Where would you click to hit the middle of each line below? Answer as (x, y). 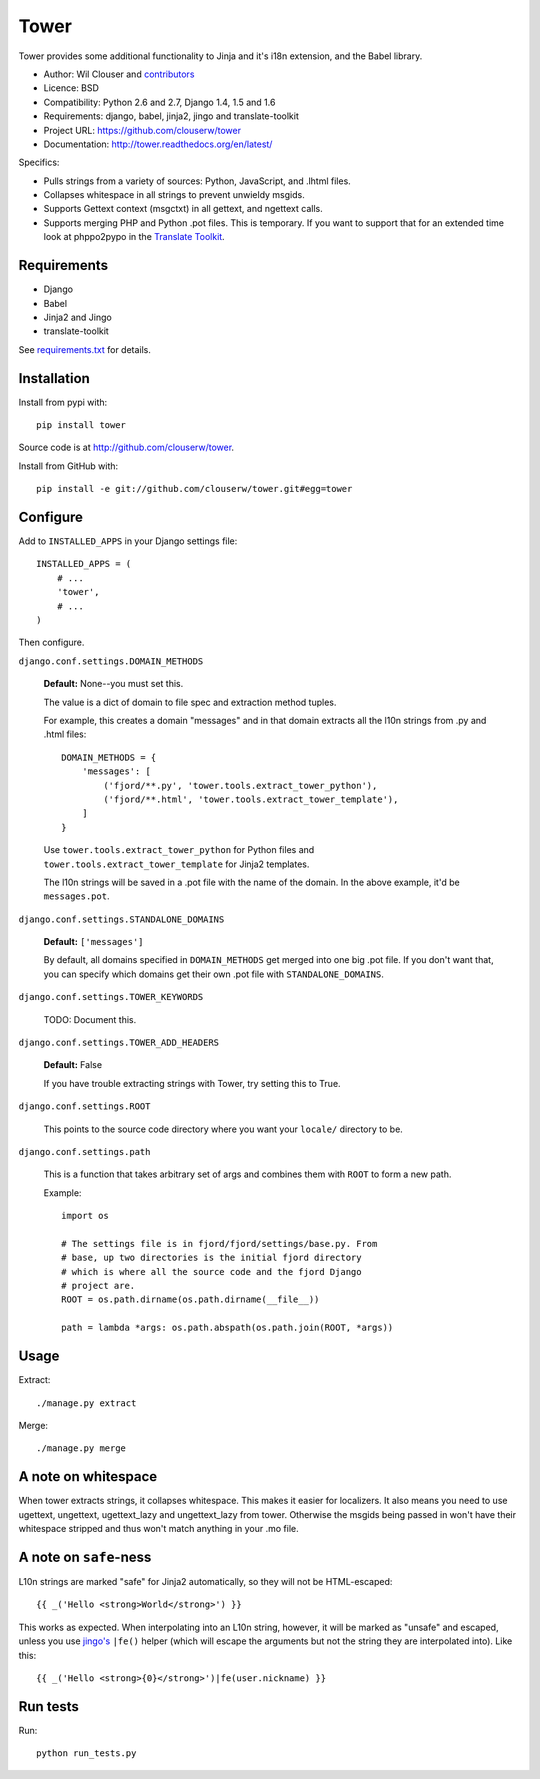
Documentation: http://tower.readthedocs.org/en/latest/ (158, 144)
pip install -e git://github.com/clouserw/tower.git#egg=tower (194, 489)
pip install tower (81, 425)
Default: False (73, 1065)
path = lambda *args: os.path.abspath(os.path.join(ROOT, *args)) (227, 1328)
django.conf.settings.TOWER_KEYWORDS (111, 997)
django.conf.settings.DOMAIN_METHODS (111, 661)
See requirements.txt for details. (85, 349)
